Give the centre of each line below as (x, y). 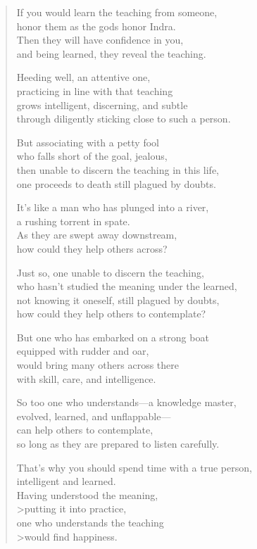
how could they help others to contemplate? (111, 314)
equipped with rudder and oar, (83, 351)
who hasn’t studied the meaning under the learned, (127, 286)
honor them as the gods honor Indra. (96, 26)
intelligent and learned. (66, 481)
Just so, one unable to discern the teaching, (110, 272)
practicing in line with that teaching (95, 90)
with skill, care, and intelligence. (86, 378)
